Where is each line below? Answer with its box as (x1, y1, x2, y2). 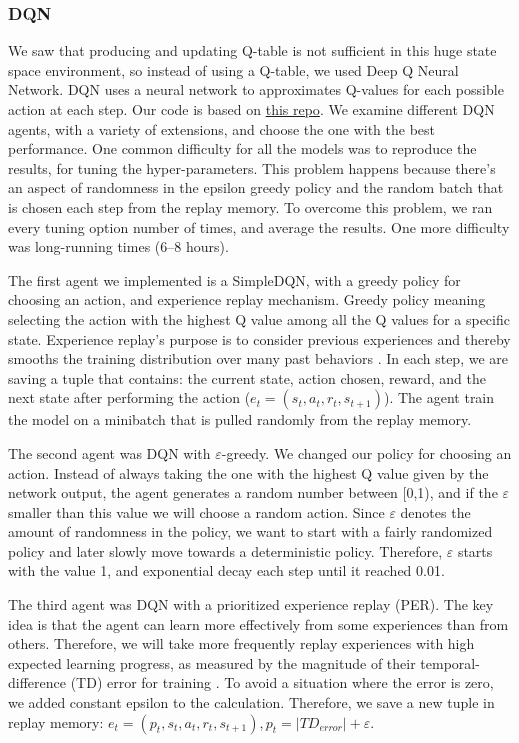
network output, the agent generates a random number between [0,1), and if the (8, 482, 498, 503)
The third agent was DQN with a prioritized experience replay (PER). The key (8, 594, 494, 615)
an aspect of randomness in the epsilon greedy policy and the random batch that (8, 177, 504, 198)
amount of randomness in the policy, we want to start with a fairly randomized (8, 521, 493, 542)
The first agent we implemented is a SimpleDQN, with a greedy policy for (8, 269, 461, 290)
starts (457, 540, 493, 561)
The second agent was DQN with (8, 442, 211, 463)
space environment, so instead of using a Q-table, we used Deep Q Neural (8, 59, 459, 80)
